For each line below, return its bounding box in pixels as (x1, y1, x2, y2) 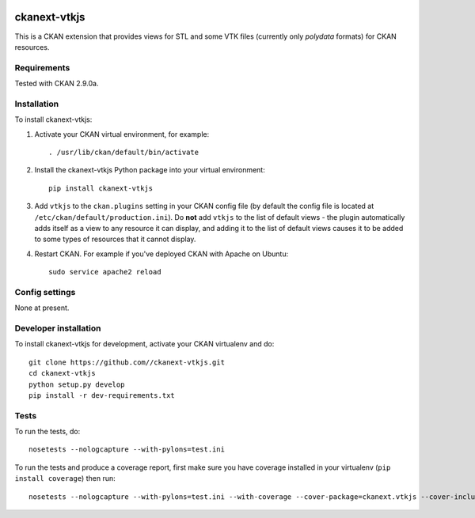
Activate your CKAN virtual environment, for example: (34, 129, 210, 138)
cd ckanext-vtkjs (28, 369, 96, 378)
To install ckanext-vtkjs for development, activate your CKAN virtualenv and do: (14, 339, 275, 349)
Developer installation (14, 323, 101, 334)
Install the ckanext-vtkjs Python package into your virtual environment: (34, 165, 265, 175)
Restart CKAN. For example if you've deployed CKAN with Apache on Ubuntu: (34, 249, 289, 259)
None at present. (14, 303, 70, 312)
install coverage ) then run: (14, 474, 116, 483)
